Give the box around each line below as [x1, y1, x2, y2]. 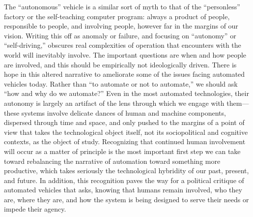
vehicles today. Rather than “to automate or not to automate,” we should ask [4, 78, 238, 89]
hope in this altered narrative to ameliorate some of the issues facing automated [4, 69, 245, 79]
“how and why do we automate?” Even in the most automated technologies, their [4, 88, 249, 98]
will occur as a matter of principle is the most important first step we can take [4, 146, 241, 156]
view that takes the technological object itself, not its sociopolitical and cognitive [4, 126, 248, 137]
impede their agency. [4, 204, 66, 214]
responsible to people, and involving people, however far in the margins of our [4, 21, 238, 31]
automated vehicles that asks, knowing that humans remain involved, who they [4, 185, 242, 195]
